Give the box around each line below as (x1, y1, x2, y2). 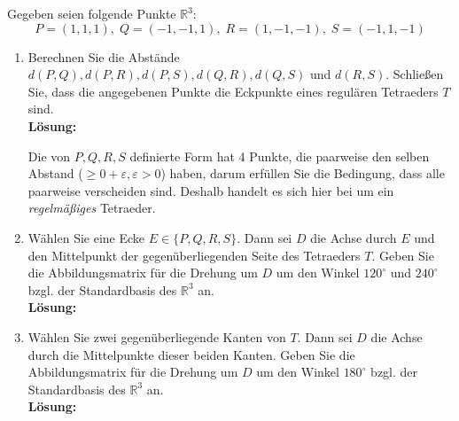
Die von (27, 146, 71, 165)
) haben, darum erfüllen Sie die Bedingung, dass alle (160, 164, 445, 183)
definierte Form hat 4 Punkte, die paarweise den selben (129, 146, 430, 165)
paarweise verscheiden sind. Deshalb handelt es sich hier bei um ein (27, 181, 394, 199)
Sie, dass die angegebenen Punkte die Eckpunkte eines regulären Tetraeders (27, 82, 439, 100)
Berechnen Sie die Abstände (27, 47, 180, 66)
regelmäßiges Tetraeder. (27, 199, 156, 217)
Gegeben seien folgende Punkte (7, 4, 176, 22)
